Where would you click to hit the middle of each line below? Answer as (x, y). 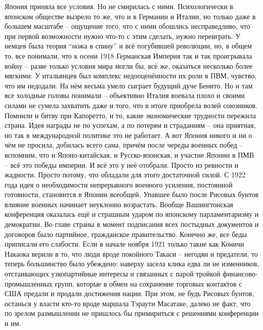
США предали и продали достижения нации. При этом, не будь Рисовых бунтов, (129, 293)
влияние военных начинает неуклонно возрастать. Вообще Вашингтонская (119, 204)
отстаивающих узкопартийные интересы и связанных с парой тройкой (113, 274)
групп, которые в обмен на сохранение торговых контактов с (148, 283)
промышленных (29, 283)
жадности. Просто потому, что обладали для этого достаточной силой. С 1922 (125, 175)
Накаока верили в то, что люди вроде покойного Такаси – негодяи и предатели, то (131, 253)
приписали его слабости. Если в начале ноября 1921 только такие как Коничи (124, 244)
